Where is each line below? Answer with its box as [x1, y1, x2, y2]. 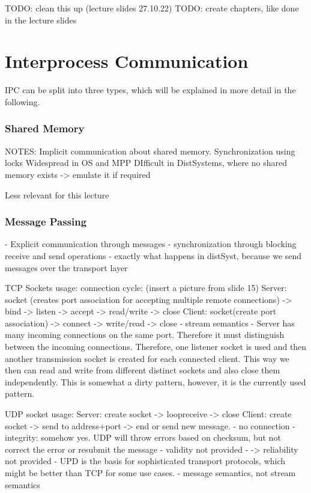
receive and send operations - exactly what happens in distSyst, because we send [5, 249, 302, 262]
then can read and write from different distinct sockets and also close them [5, 364, 280, 376]
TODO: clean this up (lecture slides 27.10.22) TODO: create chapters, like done [5, 2, 299, 14]
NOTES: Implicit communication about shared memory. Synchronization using [5, 144, 295, 157]
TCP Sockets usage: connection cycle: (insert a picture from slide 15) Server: [5, 281, 287, 294]
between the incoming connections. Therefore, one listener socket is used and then [5, 340, 307, 353]
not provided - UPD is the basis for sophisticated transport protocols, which [5, 455, 286, 467]
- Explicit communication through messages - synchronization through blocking [5, 237, 297, 250]
